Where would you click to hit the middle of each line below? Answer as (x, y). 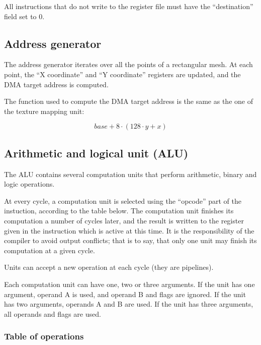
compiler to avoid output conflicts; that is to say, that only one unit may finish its (130, 240)
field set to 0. (24, 16)
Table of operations (44, 336)
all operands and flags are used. (53, 313)
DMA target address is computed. (56, 84)
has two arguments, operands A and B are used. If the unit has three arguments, (129, 304)
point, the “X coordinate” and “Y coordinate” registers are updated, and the (122, 74)
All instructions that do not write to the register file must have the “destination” (129, 6)
